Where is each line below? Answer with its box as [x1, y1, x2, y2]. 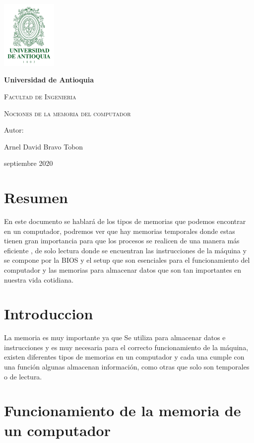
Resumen [4, 187, 68, 208]
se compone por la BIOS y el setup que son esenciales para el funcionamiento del [4, 255, 250, 265]
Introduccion [4, 303, 93, 324]
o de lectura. [4, 371, 42, 381]
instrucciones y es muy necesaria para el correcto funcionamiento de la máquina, [4, 342, 249, 352]
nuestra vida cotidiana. [4, 274, 74, 285]
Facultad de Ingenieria [4, 91, 76, 101]
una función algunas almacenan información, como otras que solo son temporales [4, 362, 250, 372]
